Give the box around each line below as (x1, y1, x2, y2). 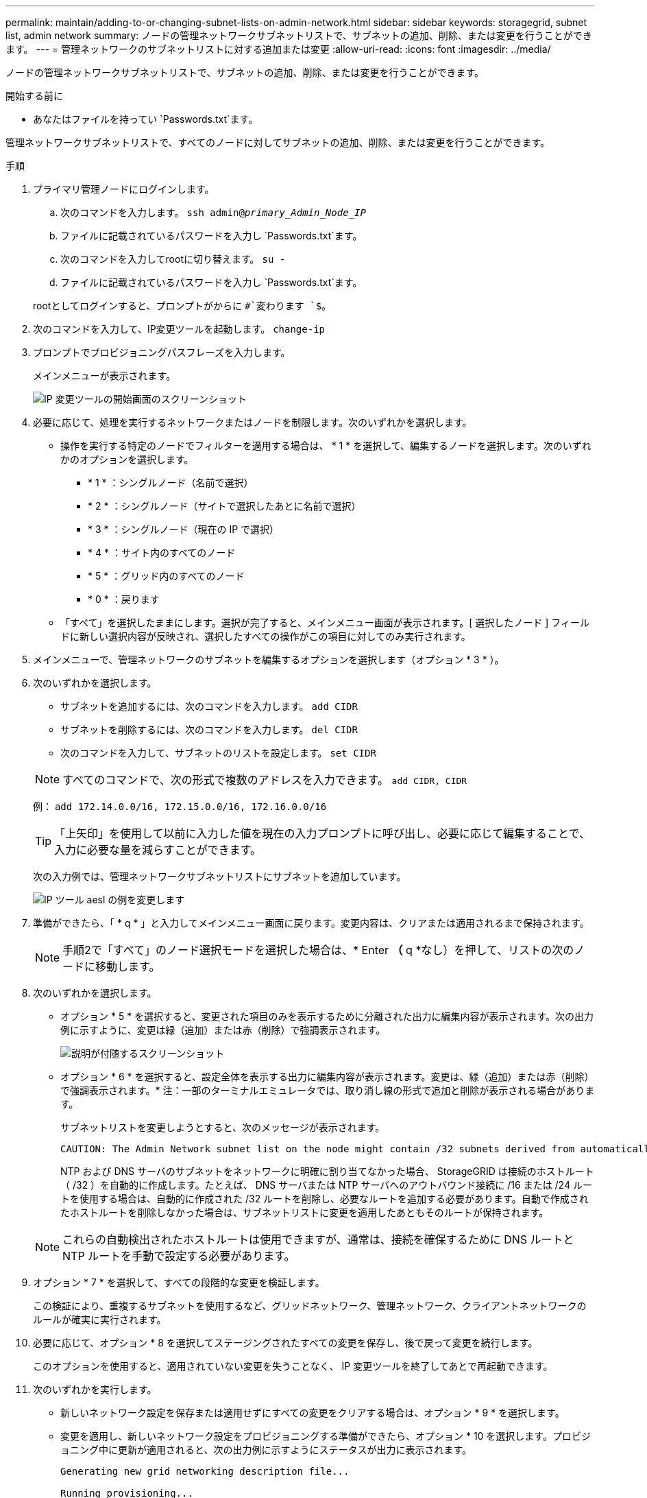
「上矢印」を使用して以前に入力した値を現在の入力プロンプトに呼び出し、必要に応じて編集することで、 (54, 827, 590, 840)
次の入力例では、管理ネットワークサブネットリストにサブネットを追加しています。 (33, 870, 406, 882)
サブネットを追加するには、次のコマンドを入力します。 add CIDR (60, 700, 358, 712)
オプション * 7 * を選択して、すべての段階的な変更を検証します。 (33, 1276, 325, 1288)
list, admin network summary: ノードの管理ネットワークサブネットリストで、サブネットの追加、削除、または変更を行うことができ (5, 29, 592, 41)
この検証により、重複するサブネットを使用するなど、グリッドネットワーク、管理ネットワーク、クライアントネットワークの (33, 1300, 587, 1311)
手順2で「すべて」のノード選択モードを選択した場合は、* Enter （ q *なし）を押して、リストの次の (62, 943, 574, 957)
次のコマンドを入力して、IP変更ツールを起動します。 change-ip (33, 323, 325, 335)
